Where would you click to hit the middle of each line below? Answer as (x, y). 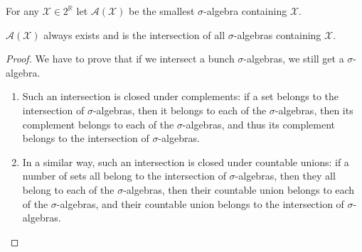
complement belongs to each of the (98, 124)
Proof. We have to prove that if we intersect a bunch (120, 59)
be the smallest (162, 11)
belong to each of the (68, 189)
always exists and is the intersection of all (134, 34)
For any (22, 11)
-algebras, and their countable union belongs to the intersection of (200, 203)
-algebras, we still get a (294, 59)
